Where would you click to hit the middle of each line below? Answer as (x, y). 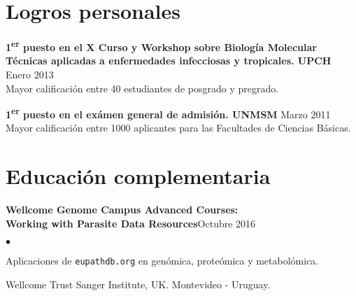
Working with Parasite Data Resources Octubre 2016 (131, 223)
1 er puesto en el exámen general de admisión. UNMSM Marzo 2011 (168, 113)
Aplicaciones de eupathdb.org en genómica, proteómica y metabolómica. (162, 261)
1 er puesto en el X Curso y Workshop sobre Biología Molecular (161, 46)
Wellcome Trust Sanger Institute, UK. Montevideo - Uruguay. (138, 284)
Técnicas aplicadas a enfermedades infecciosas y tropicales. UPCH (169, 61)
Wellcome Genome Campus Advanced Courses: (122, 210)
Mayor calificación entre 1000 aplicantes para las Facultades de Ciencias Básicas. (178, 128)
